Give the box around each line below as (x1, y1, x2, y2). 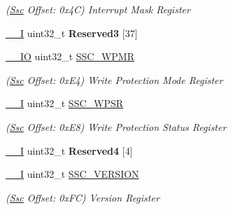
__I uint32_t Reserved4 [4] (6, 143, 133, 157)
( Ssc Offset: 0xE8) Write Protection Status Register (6, 119, 227, 134)
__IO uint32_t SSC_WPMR (6, 49, 134, 64)
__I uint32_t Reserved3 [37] (6, 25, 138, 40)
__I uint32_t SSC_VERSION (6, 167, 139, 181)
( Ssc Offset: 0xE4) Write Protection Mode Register (6, 72, 223, 87)
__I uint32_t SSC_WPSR (6, 96, 124, 111)
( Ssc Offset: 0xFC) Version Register (6, 190, 160, 204)
